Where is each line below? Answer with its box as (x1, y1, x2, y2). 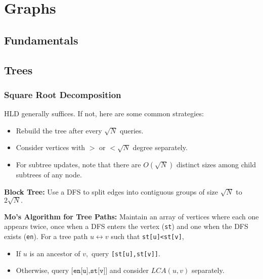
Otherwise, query (16, 265, 69, 275)
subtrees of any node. (16, 169, 82, 179)
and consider (109, 265, 149, 275)
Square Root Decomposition (4, 88, 121, 101)
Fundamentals (4, 32, 78, 48)
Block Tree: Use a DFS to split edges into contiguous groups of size (4, 186, 218, 197)
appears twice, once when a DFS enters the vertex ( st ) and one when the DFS (4, 221, 248, 231)
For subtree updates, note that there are (16, 159, 141, 169)
